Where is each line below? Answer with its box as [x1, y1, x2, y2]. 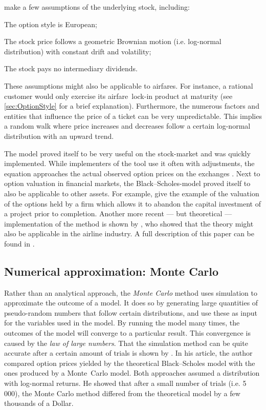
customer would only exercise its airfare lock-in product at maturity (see [4, 90, 233, 101]
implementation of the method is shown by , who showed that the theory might [4, 218, 254, 229]
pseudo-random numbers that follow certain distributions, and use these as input [4, 307, 258, 318]
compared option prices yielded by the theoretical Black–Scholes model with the [4, 357, 255, 368]
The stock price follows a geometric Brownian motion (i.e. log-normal [4, 36, 221, 47]
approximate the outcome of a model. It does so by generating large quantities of [4, 297, 258, 308]
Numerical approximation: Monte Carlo [4, 263, 219, 279]
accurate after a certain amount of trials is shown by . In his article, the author [4, 347, 253, 358]
